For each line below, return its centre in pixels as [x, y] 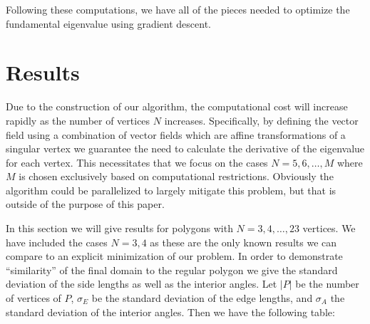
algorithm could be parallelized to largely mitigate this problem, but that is [171, 190]
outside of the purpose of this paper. [85, 204]
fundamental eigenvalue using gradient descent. [108, 23]
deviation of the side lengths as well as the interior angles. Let [142, 284]
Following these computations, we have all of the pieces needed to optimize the [178, 9]
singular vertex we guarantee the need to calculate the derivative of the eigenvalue [185, 148]
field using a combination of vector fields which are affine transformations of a [176, 134]
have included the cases [57, 242]
